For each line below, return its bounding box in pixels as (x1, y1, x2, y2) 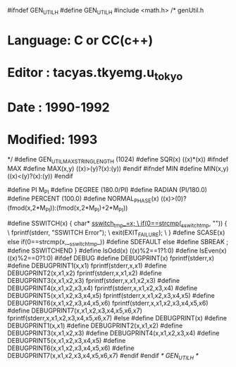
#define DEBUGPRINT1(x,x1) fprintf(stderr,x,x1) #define (7, 261, 167, 270)
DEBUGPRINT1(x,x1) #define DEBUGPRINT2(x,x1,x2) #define (7, 321, 183, 330)
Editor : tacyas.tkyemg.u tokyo (7, 65, 183, 83)
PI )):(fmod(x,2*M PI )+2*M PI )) (45, 204, 128, 214)
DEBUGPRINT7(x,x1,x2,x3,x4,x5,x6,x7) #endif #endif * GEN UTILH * (7, 351, 199, 362)
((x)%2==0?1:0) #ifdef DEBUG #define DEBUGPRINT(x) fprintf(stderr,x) (7, 254, 215, 263)
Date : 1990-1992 (7, 99, 111, 115)
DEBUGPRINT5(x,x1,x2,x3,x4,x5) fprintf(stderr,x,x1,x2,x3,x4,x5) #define (7, 291, 215, 300)
